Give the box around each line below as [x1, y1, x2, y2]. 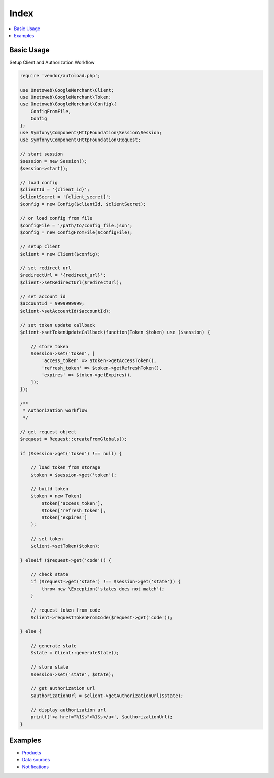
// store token [30, 344, 68, 349]
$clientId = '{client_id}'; [20, 187, 90, 193]
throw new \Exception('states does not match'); [41, 586, 165, 592]
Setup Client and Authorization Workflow [9, 59, 95, 65]
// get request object [20, 429, 77, 435]
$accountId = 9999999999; [20, 301, 85, 307]
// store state [30, 664, 68, 670]
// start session [20, 151, 63, 157]
